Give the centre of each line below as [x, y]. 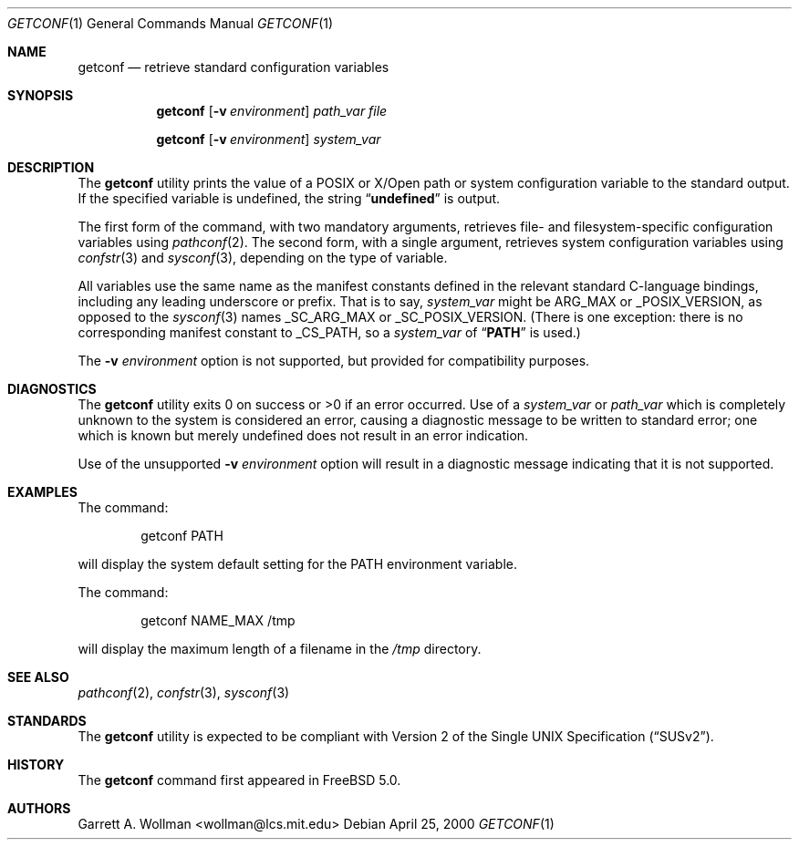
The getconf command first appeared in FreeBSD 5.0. [239, 780]
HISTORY [36, 764]
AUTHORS [39, 808]
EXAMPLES [42, 492]
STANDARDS [47, 721]
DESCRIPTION [51, 167]
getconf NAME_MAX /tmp [218, 620]
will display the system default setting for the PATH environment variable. [297, 564]
